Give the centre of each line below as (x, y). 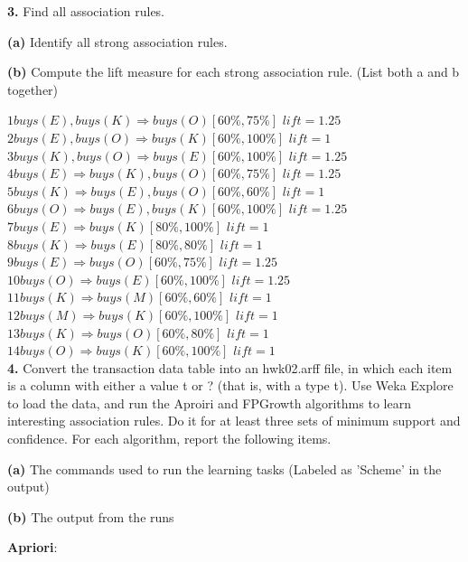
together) (33, 89)
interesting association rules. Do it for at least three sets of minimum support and (234, 421)
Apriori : (33, 547)
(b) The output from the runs (91, 516)
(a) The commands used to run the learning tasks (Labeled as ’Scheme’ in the (225, 468)
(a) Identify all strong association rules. (117, 41)
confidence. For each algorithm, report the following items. (169, 439)
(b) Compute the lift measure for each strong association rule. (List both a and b (234, 72)
